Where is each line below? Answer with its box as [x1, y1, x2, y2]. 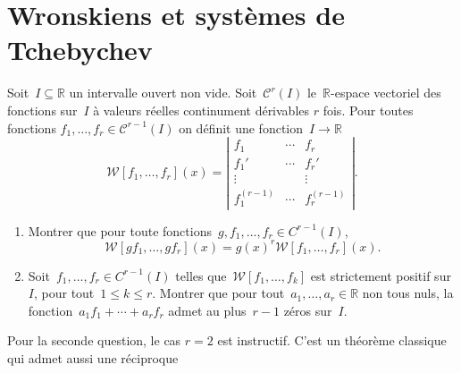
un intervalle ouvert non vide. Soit [69, 83, 257, 102]
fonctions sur [7, 100, 78, 119]
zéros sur [283, 301, 332, 319]
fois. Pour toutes [323, 100, 414, 119]
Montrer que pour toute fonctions [28, 221, 212, 240]
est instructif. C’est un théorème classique [217, 331, 447, 350]
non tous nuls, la [362, 284, 454, 302]
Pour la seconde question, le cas [7, 331, 181, 350]
